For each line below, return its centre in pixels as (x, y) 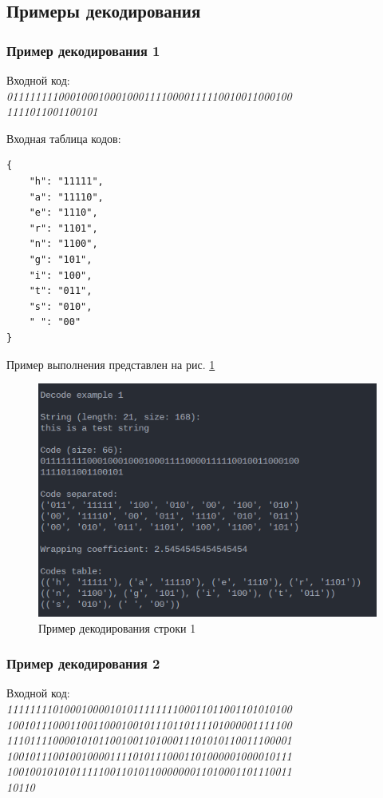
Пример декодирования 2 (83, 663)
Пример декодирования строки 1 (117, 627)
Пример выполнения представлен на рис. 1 (111, 364)
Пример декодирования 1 (83, 50)
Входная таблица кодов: (64, 138)
